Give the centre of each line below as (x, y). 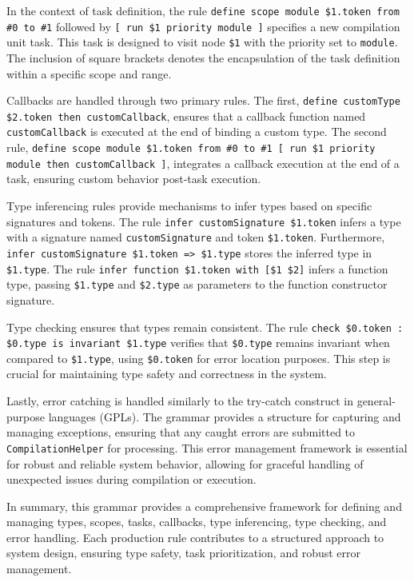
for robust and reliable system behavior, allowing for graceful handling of (185, 463)
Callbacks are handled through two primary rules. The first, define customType (203, 100)
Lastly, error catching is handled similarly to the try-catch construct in (180, 401)
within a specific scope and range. (89, 73)
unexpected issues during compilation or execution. (131, 479)
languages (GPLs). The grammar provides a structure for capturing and (225, 416)
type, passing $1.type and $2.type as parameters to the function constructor (197, 284)
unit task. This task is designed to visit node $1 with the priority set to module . (202, 42)
